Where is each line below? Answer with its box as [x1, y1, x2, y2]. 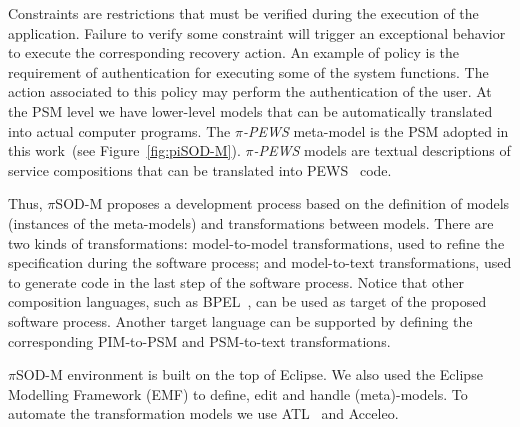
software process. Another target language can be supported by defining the [8, 310, 473, 331]
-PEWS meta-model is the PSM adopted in [242, 120, 509, 141]
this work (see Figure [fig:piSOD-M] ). [8, 140, 241, 161]
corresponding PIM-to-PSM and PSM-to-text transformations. [8, 330, 391, 351]
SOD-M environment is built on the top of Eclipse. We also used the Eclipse [15, 364, 483, 385]
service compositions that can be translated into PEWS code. [8, 159, 392, 180]
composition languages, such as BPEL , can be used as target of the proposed [8, 291, 487, 312]
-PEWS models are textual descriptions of [253, 140, 511, 161]
